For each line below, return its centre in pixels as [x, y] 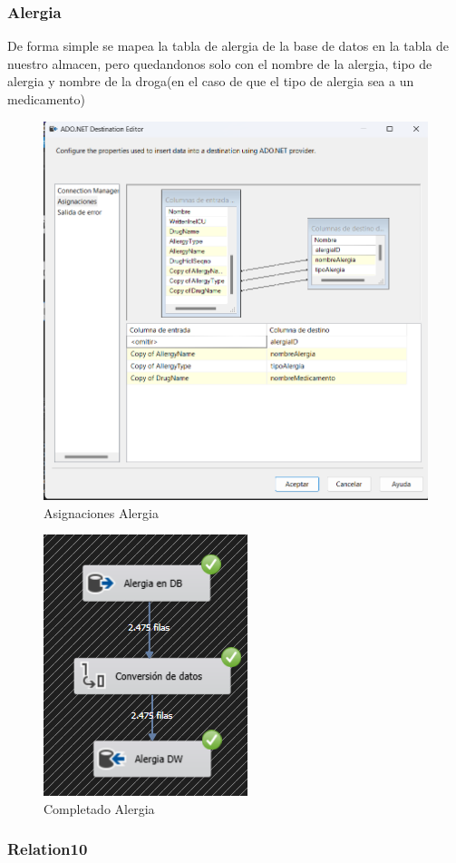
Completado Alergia [99, 808]
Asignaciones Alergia [101, 512]
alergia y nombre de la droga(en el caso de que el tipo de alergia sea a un [211, 81]
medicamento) [46, 99]
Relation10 [48, 849]
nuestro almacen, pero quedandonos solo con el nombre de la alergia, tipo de [220, 63]
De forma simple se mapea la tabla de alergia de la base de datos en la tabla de [228, 46]
